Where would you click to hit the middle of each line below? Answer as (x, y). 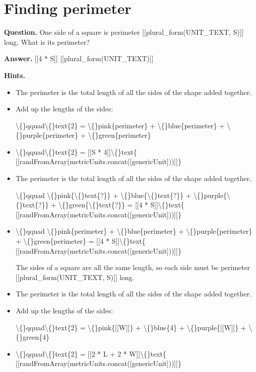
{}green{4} (32, 337)
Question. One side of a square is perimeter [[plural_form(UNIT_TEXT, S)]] (124, 32)
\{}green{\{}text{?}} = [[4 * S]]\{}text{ (122, 205)
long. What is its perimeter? (47, 42)
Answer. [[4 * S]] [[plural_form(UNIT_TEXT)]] (79, 58)
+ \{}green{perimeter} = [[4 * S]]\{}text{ (81, 241)
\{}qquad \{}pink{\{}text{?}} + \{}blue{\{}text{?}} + (103, 195)
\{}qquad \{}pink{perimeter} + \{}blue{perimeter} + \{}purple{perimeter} (134, 231)
